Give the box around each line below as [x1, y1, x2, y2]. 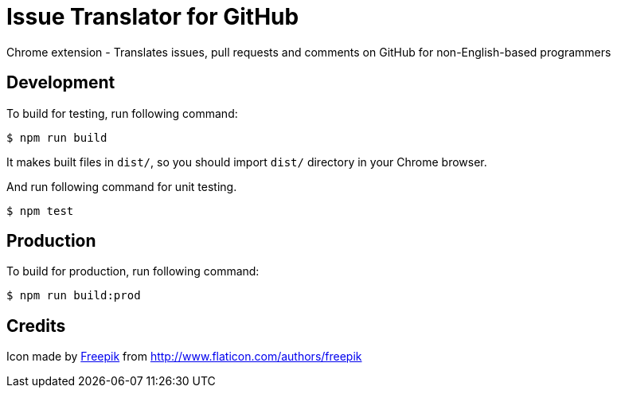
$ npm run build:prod [6, 289, 141, 302]
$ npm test [6, 204, 74, 217]
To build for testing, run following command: [6, 106, 238, 120]
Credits [6, 315, 66, 336]
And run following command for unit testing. [6, 179, 237, 193]
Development [6, 72, 115, 93]
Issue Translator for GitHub [6, 3, 299, 30]
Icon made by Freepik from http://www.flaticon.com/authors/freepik [6, 349, 362, 364]
